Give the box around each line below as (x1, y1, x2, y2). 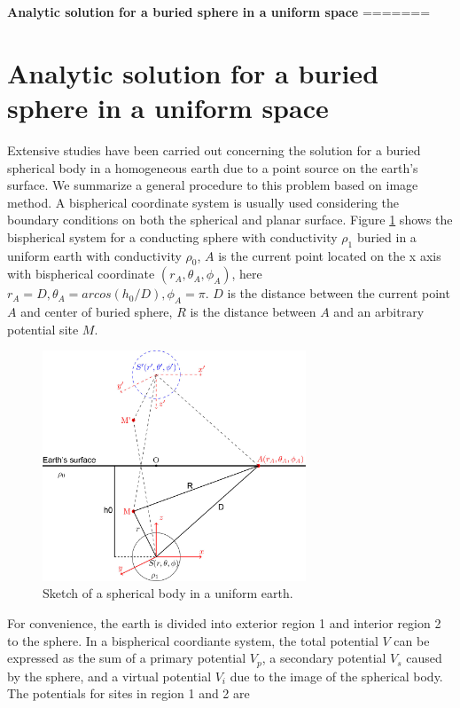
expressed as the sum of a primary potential (7, 649, 246, 667)
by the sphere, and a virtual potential (7, 666, 212, 685)
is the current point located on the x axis (218, 246, 441, 264)
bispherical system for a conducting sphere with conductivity (7, 227, 338, 246)
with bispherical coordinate (7, 264, 155, 283)
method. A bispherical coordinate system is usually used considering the (7, 193, 400, 211)
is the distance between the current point (227, 284, 450, 303)
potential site (7, 319, 79, 338)
